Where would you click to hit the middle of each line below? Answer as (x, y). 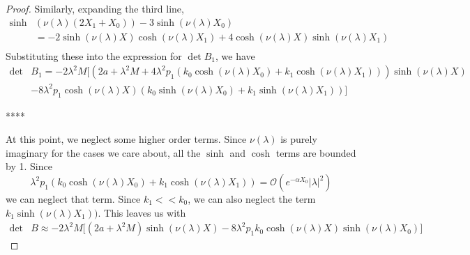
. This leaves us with (142, 212)
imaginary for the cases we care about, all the (103, 152)
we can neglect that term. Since (73, 199)
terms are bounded (316, 152)
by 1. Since (29, 166)
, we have (235, 55)
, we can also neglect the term (252, 199)
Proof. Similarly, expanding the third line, (95, 8)
